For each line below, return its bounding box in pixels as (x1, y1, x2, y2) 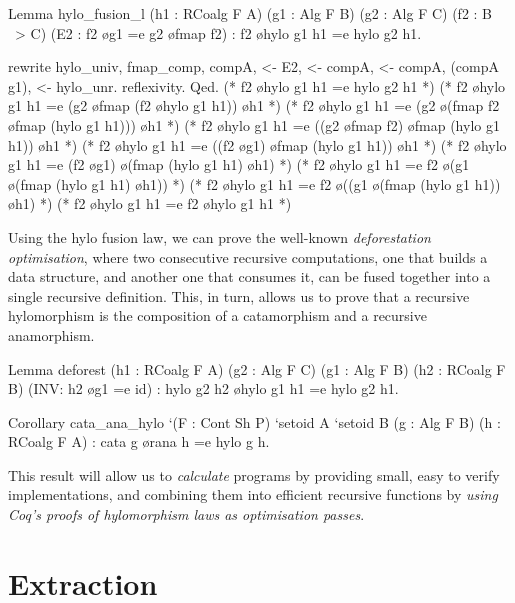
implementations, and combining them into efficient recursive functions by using (8, 484, 498, 505)
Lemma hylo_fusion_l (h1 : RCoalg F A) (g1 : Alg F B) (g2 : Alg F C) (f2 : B (8, 3, 493, 23)
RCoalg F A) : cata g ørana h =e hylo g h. (8, 431, 270, 452)
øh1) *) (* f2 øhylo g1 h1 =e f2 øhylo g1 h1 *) (8, 193, 292, 214)
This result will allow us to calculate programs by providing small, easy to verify (8, 464, 500, 485)
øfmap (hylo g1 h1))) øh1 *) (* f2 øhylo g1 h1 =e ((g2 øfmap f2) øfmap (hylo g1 (8, 114, 500, 135)
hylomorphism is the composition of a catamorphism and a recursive (8, 305, 427, 326)
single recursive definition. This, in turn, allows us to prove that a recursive (8, 285, 470, 306)
